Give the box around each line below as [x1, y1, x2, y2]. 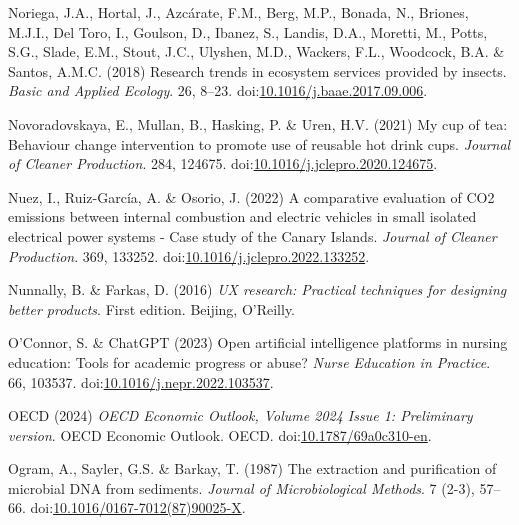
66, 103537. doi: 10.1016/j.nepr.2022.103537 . [8, 371, 274, 392]
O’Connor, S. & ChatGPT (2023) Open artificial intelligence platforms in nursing [8, 332, 508, 353]
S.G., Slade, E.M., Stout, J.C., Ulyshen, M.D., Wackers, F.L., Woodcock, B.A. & [8, 41, 505, 62]
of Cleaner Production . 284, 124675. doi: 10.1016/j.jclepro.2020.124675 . [8, 153, 438, 174]
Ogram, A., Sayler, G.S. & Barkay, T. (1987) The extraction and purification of [8, 458, 497, 479]
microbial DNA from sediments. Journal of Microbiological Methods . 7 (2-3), [8, 477, 475, 498]
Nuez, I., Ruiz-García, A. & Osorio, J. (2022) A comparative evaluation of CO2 [8, 186, 495, 207]
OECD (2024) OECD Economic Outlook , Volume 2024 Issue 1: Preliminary [8, 405, 473, 426]
